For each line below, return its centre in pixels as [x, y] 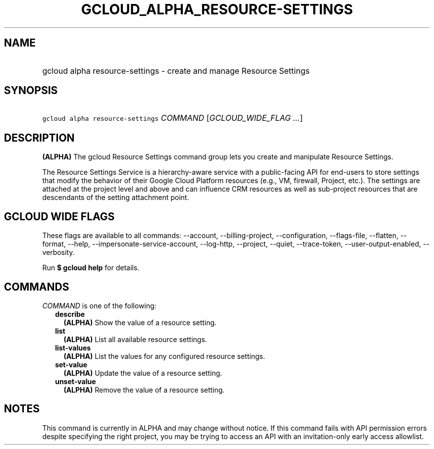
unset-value [76, 381]
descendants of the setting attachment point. [116, 198]
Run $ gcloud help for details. [91, 268]
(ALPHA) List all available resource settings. [135, 339]
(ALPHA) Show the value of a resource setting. [140, 322]
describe [70, 314]
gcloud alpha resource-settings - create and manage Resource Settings [176, 71]
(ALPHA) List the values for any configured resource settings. [164, 356]
